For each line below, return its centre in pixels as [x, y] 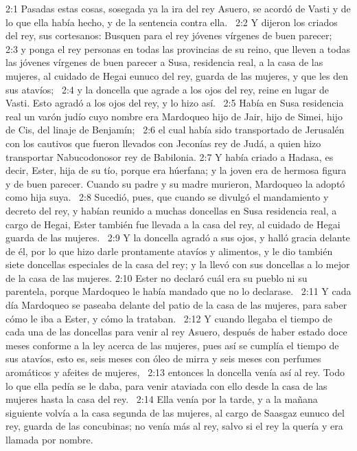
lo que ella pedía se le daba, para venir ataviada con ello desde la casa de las [166, 385]
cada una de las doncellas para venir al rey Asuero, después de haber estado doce [176, 332]
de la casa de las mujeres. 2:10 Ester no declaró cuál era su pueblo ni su [157, 277]
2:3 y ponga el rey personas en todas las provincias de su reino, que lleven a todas [178, 48]
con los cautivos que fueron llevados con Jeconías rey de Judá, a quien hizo [163, 143]
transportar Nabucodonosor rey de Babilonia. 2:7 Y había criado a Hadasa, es [170, 156]
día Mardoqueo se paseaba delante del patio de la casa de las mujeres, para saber [176, 305]
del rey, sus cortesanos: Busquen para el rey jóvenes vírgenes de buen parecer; [169, 35]
